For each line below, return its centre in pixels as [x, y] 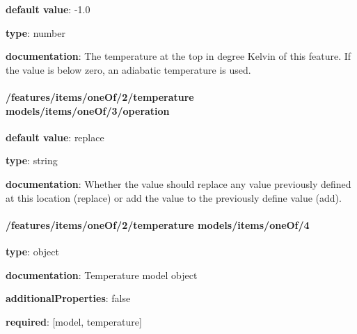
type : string [32, 160]
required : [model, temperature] [74, 321]
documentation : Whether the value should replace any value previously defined [178, 183]
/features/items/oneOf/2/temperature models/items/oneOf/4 [158, 224]
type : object [32, 251]
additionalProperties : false [68, 298]
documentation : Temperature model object [102, 275]
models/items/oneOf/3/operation [88, 110]
